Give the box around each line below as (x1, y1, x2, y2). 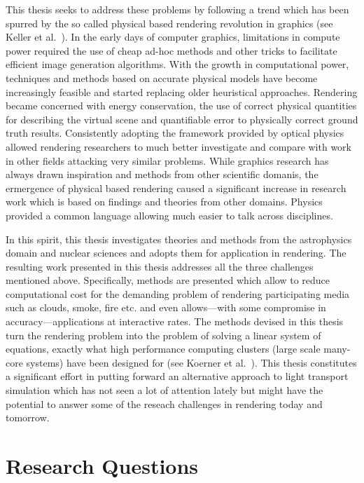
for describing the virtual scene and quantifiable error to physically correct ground (6, 111, 358, 126)
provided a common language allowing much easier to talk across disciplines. (6, 208, 333, 222)
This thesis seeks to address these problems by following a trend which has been (6, 2, 349, 16)
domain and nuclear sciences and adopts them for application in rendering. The (6, 245, 346, 260)
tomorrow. (6, 410, 50, 425)
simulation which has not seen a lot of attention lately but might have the (6, 383, 323, 397)
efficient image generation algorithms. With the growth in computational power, (6, 57, 349, 72)
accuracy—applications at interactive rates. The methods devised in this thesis (6, 314, 344, 329)
